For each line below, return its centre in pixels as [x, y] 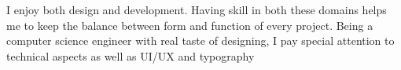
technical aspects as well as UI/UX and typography [131, 55]
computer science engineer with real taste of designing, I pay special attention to [200, 41]
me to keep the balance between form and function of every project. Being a [190, 25]
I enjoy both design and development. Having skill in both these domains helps [197, 9]
